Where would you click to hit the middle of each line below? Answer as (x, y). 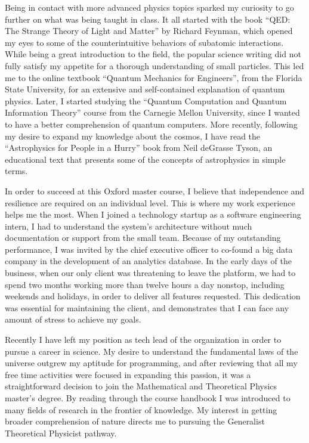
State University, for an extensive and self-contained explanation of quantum (145, 89)
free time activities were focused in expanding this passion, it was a (128, 374)
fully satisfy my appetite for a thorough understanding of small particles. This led (154, 65)
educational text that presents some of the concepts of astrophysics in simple (145, 159)
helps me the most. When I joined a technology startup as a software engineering (153, 214)
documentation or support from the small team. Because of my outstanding (143, 238)
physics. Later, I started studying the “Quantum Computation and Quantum (146, 100)
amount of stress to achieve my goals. (73, 319)
